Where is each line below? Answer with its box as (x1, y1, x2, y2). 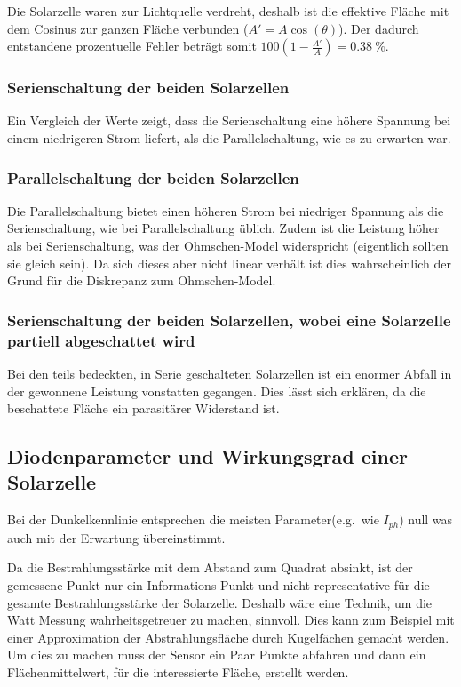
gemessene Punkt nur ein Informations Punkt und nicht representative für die (7, 575, 430, 594)
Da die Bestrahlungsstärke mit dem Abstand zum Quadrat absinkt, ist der (7, 558, 413, 577)
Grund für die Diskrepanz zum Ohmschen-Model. (7, 271, 276, 290)
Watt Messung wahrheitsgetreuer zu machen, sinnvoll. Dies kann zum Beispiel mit (7, 611, 455, 629)
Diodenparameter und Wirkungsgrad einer (7, 443, 408, 470)
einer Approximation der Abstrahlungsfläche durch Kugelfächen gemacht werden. (7, 627, 449, 646)
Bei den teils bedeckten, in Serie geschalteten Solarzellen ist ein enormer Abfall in (7, 363, 452, 382)
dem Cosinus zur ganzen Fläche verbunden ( (7, 19, 249, 37)
